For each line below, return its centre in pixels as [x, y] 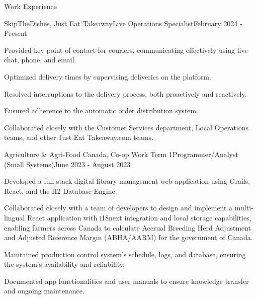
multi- [244, 208]
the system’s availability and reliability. [64, 264]
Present [16, 33]
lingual [15, 217]
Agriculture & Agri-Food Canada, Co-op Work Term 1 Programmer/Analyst [121, 154]
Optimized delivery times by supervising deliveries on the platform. [108, 76]
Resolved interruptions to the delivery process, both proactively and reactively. [125, 93]
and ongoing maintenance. [44, 291]
